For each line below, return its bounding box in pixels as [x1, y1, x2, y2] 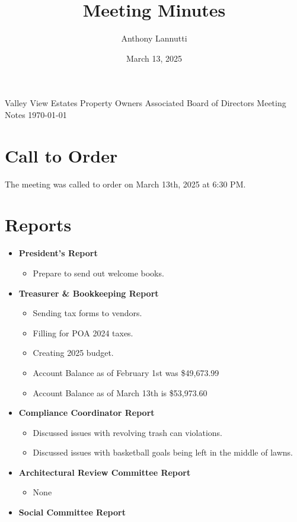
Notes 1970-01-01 [5, 108, 67, 120]
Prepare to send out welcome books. [33, 266, 164, 279]
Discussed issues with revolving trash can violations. [33, 426, 222, 438]
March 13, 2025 [126, 52, 183, 64]
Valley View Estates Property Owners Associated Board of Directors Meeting [5, 97, 286, 109]
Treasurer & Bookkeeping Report [18, 287, 159, 299]
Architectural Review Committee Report [18, 466, 191, 478]
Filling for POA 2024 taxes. [33, 326, 133, 339]
